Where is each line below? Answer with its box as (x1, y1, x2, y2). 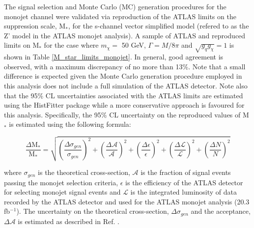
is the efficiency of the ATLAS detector (125, 177, 243, 187)
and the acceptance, (191, 206, 251, 216)
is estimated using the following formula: (9, 119, 131, 129)
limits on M (4, 40, 39, 50)
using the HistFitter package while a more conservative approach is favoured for (4, 100, 245, 110)
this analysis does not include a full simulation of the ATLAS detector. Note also (4, 80, 248, 90)
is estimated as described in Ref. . (18, 216, 119, 226)
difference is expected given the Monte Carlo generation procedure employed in (4, 71, 242, 81)
